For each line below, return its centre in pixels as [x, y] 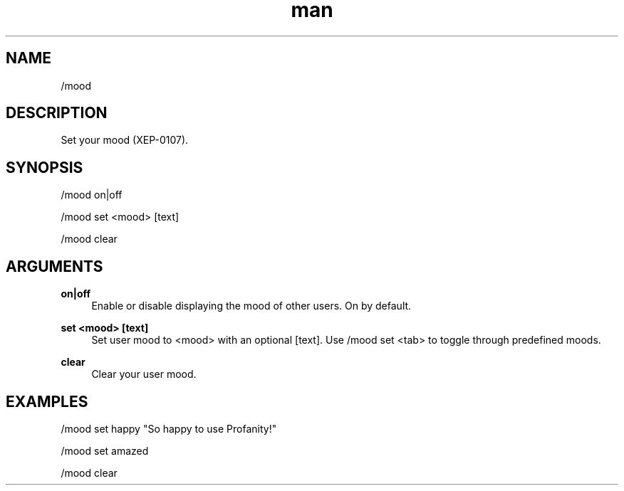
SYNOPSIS [45, 167]
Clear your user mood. [144, 374]
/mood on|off [92, 195]
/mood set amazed [105, 450]
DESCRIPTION [57, 113]
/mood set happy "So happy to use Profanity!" [169, 428]
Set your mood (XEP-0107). [125, 140]
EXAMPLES [47, 401]
